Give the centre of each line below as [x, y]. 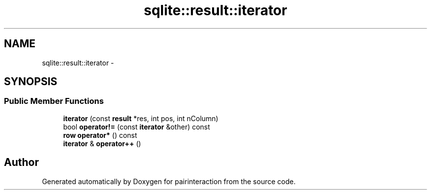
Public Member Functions [54, 101]
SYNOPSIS [31, 82]
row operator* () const [100, 135]
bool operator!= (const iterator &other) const [137, 127]
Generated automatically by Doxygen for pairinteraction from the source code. [169, 181]
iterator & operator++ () [102, 143]
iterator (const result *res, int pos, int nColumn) [141, 118]
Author [21, 162]
